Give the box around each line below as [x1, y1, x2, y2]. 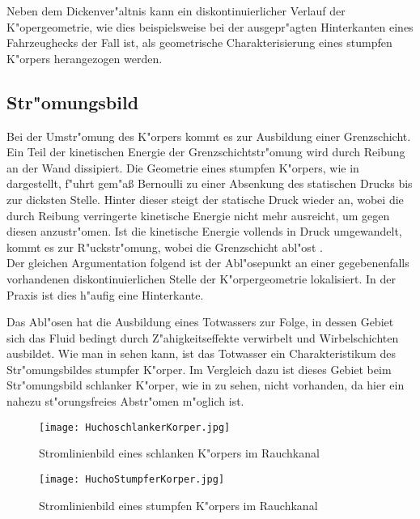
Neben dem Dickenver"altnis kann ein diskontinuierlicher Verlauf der [6, 2, 346, 19]
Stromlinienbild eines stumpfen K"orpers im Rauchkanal [39, 496, 318, 513]
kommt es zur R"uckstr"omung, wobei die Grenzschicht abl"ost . [6, 238, 323, 255]
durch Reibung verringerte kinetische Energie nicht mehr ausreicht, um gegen [6, 206, 390, 223]
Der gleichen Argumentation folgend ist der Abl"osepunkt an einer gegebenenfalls [6, 254, 409, 271]
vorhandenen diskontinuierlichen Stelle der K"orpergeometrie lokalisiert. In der [6, 270, 396, 287]
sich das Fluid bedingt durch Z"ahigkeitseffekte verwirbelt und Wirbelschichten [6, 329, 399, 346]
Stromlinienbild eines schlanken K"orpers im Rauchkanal [39, 445, 320, 462]
